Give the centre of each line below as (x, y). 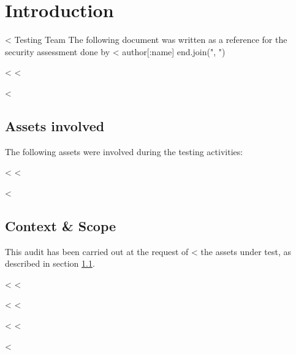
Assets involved (55, 125)
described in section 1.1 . (50, 263)
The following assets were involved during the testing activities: (124, 151)
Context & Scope (61, 225)
